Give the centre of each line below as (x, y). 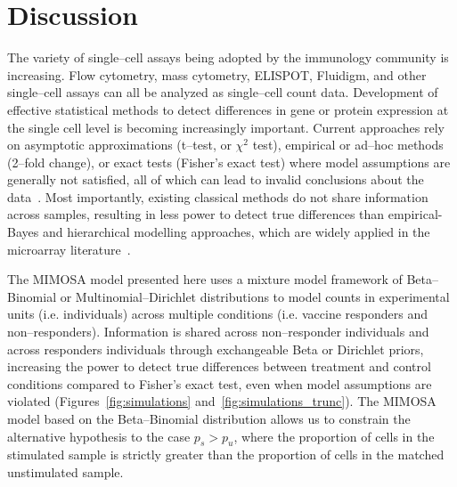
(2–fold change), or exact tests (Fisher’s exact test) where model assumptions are (229, 162)
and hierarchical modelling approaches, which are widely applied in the (236, 232)
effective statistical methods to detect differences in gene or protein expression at (228, 109)
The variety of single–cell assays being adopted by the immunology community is (228, 57)
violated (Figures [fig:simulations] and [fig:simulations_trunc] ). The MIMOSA (222, 401)
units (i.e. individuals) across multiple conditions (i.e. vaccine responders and (218, 314)
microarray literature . (69, 249)
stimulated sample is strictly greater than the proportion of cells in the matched (226, 455)
